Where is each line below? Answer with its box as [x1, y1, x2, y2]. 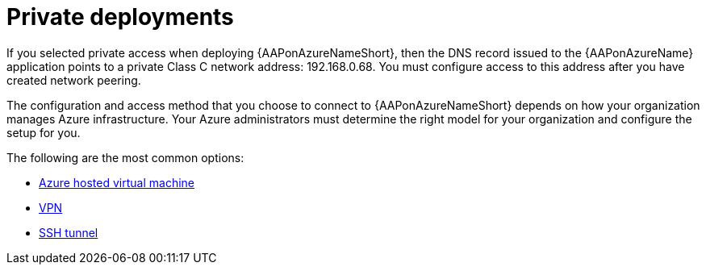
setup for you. [6, 125, 81, 140]
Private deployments [6, 3, 234, 31]
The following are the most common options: [6, 150, 244, 165]
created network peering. [6, 73, 141, 87]
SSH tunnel [39, 225, 98, 240]
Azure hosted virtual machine [39, 175, 195, 190]
